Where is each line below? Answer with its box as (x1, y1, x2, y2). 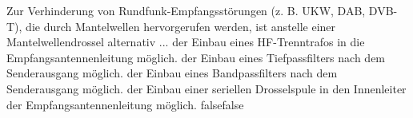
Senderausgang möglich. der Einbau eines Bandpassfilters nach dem (6, 65, 338, 81)
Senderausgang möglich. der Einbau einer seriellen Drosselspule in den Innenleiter (6, 80, 407, 96)
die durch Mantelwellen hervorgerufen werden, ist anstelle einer (26, 18, 336, 34)
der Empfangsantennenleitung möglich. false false (6, 96, 244, 112)
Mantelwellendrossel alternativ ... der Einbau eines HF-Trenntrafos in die (6, 33, 365, 50)
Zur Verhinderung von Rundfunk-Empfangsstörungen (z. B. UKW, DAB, (6, 2, 366, 18)
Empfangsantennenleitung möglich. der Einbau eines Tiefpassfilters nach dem (6, 49, 386, 65)
